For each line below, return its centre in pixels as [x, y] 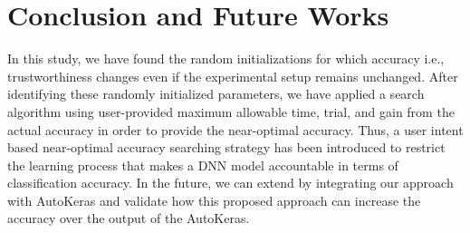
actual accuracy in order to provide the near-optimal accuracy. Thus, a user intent [235, 129]
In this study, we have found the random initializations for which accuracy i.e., [226, 58]
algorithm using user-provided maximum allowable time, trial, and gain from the [231, 111]
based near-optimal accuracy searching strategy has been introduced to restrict [226, 147]
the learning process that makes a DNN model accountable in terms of [203, 165]
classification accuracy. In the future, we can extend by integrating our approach [230, 183]
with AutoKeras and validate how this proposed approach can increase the [214, 200]
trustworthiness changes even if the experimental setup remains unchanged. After [233, 76]
